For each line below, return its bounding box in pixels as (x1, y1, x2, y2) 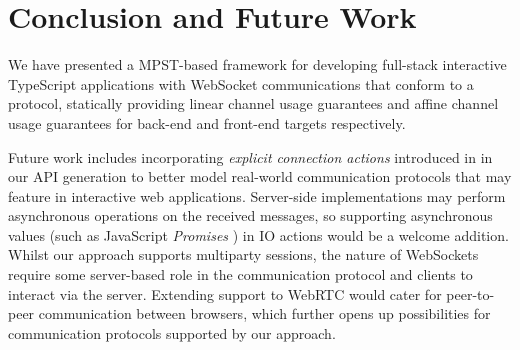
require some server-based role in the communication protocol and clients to (8, 264, 473, 285)
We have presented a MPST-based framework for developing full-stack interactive (8, 54, 507, 75)
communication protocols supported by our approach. (8, 322, 336, 343)
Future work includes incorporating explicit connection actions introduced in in (8, 146, 493, 167)
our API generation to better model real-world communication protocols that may (8, 166, 512, 187)
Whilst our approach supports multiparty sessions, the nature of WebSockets (8, 244, 479, 265)
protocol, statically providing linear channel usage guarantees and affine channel (8, 93, 499, 114)
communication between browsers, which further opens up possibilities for (38, 303, 491, 324)
